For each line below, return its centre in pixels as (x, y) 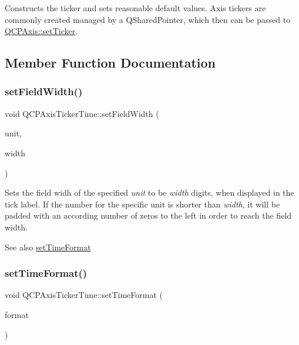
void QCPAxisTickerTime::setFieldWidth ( (82, 113)
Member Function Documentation (110, 63)
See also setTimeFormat (48, 247)
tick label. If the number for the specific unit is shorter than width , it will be (142, 204)
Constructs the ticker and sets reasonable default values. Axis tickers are (135, 8)
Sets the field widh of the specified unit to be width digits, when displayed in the (149, 192)
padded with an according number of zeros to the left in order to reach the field (148, 215)
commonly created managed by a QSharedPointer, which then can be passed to (148, 19)
